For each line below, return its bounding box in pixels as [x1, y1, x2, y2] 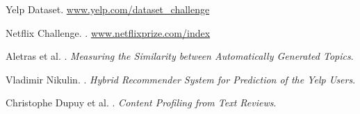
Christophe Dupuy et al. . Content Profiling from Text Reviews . [6, 95, 277, 110]
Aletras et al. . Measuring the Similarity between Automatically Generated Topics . [6, 49, 354, 63]
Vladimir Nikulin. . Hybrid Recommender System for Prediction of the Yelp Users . [6, 72, 356, 86]
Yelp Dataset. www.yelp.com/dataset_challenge [6, 2, 210, 16]
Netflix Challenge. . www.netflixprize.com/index [6, 25, 211, 40]
